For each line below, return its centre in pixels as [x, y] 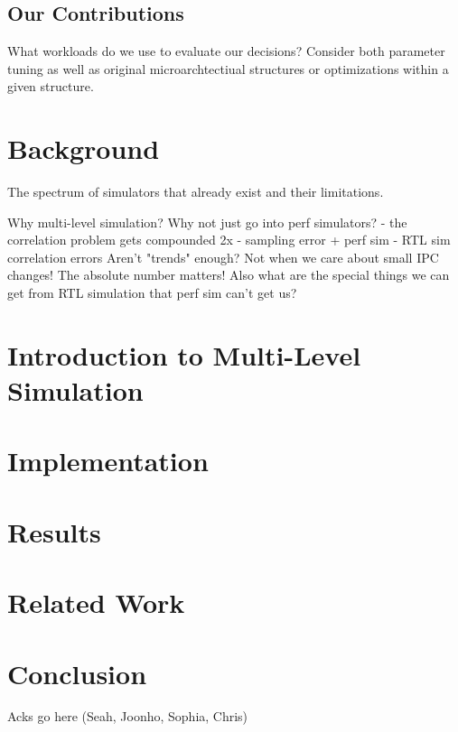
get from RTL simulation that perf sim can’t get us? [152, 293]
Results [54, 531]
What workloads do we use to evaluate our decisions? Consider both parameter [226, 51]
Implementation [108, 461]
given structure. [51, 86]
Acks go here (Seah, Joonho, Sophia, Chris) [128, 716]
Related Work [96, 602]
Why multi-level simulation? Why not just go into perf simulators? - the [207, 222]
